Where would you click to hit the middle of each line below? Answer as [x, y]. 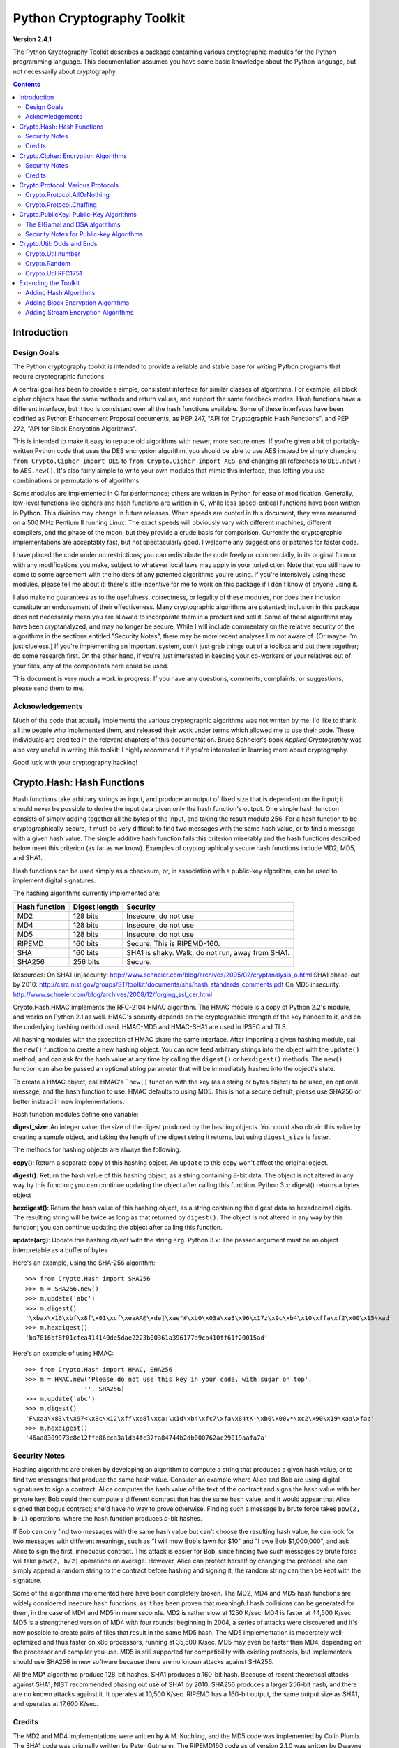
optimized [27, 1642]
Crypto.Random [48, 264]
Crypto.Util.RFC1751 [54, 273]
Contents [27, 85]
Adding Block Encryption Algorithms [77, 302]
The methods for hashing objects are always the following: [97, 1149]
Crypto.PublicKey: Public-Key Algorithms [78, 215]
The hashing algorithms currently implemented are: [86, 893]
